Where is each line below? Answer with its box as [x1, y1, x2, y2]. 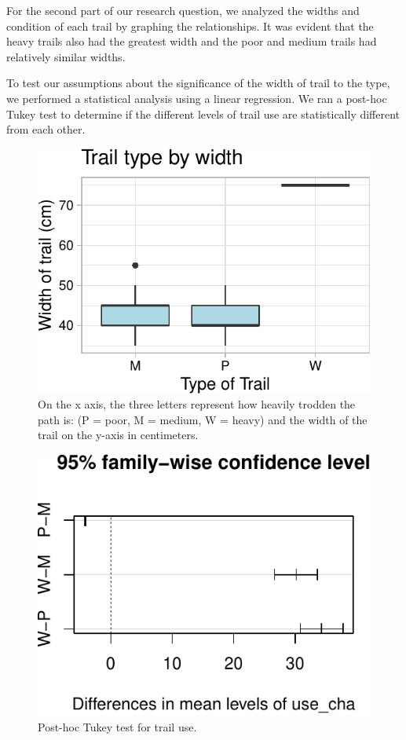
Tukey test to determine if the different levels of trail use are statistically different [6, 105, 401, 122]
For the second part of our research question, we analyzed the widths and [6, 2, 360, 18]
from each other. [6, 121, 86, 137]
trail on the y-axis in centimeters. [38, 427, 199, 443]
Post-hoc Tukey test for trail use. [38, 718, 197, 735]
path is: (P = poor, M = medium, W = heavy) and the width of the [38, 411, 368, 427]
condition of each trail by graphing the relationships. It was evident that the [6, 17, 374, 34]
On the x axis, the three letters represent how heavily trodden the [38, 396, 356, 412]
